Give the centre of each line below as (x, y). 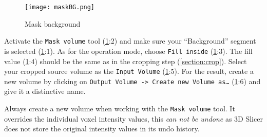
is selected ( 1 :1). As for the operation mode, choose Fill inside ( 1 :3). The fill (128, 51)
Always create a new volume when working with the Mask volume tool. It (120, 109)
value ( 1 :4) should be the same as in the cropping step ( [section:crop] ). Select (126, 61)
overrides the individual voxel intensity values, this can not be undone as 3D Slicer (133, 118)
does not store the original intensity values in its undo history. (102, 129)
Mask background (53, 23)
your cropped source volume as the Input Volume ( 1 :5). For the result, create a (129, 71)
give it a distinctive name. (45, 91)
